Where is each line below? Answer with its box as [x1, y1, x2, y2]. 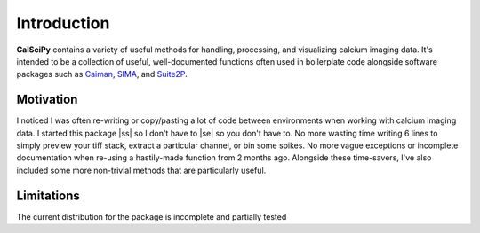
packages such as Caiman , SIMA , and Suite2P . [16, 69, 188, 80]
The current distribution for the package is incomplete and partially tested [16, 211, 287, 221]
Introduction [16, 13, 110, 33]
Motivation [16, 92, 78, 107]
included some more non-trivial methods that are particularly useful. [16, 165, 267, 175]
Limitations [16, 188, 80, 203]
